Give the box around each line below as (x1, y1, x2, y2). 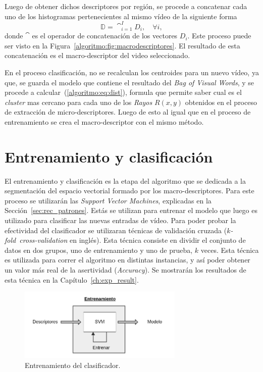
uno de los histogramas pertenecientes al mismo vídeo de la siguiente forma (5, 11, 237, 21)
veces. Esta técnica (200, 244, 259, 255)
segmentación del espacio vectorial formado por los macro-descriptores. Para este (5, 185, 254, 196)
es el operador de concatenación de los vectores (32, 30, 178, 41)
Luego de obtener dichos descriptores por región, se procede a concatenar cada (5, 1, 247, 11)
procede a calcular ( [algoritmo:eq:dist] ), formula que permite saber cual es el (5, 87, 242, 97)
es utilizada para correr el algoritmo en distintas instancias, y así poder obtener (5, 254, 250, 265)
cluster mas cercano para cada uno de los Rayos (5, 96, 152, 107)
